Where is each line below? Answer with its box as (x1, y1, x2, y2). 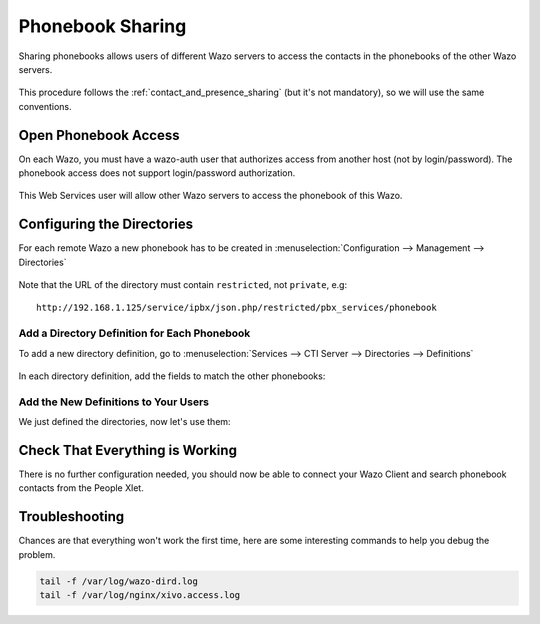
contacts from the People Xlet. (18, 482, 144, 494)
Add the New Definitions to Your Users (18, 395, 210, 409)
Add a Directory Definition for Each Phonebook (18, 326, 251, 340)
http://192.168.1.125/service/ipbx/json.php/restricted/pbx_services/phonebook (36, 302, 437, 314)
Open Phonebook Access (18, 126, 180, 144)
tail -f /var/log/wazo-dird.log (39, 575, 199, 587)
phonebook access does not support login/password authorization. (18, 167, 296, 179)
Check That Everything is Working (18, 441, 237, 459)
